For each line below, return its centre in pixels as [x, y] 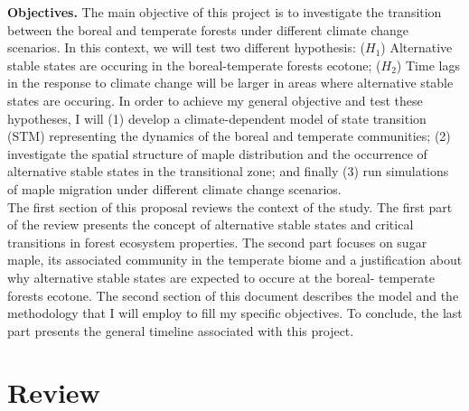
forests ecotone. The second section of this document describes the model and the [233, 295]
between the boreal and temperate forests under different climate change [208, 29]
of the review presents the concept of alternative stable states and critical [211, 224]
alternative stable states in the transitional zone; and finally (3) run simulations [228, 171]
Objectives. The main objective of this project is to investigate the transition [225, 12]
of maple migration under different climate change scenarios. [174, 188]
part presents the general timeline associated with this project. [181, 330]
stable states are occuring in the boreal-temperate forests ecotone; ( [194, 65]
